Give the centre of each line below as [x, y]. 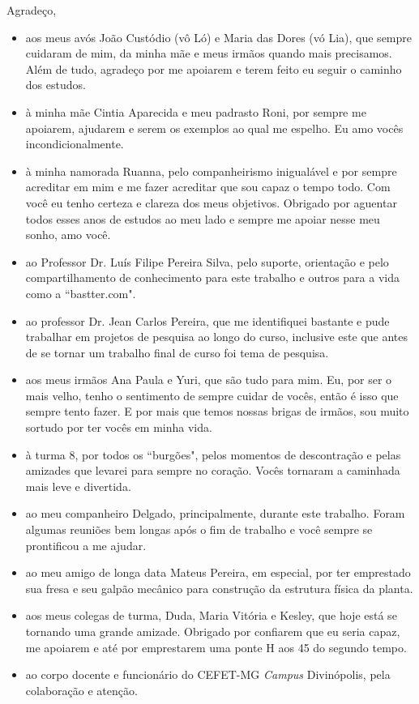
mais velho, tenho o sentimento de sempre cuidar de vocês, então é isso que [212, 395]
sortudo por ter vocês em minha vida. [119, 427]
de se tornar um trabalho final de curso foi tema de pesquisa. [177, 352]
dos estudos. [56, 85]
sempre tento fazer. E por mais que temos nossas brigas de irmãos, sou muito [217, 411]
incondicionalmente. [75, 144]
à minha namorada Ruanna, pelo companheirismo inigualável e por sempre [211, 171]
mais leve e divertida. [78, 486]
